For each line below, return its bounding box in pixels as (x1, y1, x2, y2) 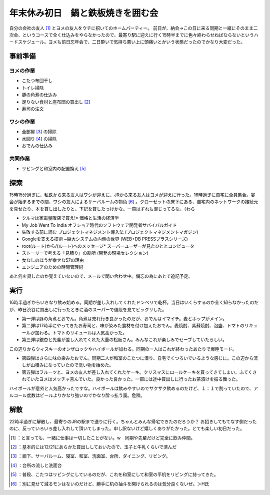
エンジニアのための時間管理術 (21, 264, 83, 270)
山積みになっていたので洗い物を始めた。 (30, 362, 114, 368)
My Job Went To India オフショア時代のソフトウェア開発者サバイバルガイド (21, 222, 177, 228)
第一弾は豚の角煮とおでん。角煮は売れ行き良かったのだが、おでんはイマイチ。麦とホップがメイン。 (21, 316, 227, 321)
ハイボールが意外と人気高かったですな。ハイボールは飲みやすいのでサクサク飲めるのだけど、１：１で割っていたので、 (9, 385, 254, 391)
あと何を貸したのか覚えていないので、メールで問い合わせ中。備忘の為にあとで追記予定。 (9, 273, 193, 279)
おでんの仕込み (21, 143, 52, 149)
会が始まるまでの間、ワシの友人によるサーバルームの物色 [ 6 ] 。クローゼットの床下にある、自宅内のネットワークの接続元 (9, 199, 258, 205)
